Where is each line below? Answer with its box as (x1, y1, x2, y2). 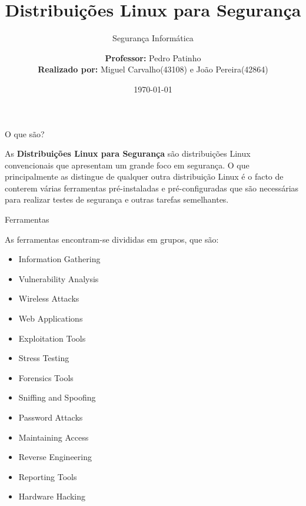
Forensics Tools (18, 371, 74, 383)
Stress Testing (18, 352, 69, 364)
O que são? (5, 127, 45, 140)
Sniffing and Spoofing (18, 391, 96, 404)
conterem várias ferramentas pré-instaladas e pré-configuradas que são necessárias (5, 181, 299, 194)
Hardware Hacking (18, 490, 86, 502)
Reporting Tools (18, 470, 77, 482)
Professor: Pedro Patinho (105, 51, 201, 64)
